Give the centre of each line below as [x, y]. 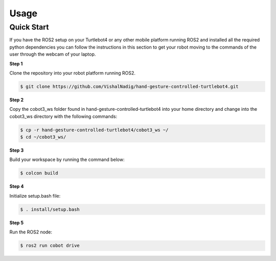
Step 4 [17, 186]
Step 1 [16, 63]
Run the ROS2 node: [31, 232]
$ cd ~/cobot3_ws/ [43, 137]
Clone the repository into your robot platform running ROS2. [72, 73]
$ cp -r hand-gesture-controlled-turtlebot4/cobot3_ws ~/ [94, 130]
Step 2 [17, 100]
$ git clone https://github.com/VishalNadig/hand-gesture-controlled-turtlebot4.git [129, 86]
